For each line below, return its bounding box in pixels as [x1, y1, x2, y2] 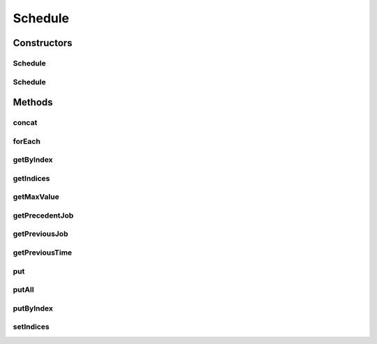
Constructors [13, 37, 73, 49]
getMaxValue [13, 192, 59, 202]
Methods [13, 96, 53, 108]
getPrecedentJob [13, 210, 74, 220]
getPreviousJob [13, 229, 68, 239]
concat [13, 118, 38, 128]
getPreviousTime [13, 248, 73, 257]
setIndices [13, 322, 50, 331]
